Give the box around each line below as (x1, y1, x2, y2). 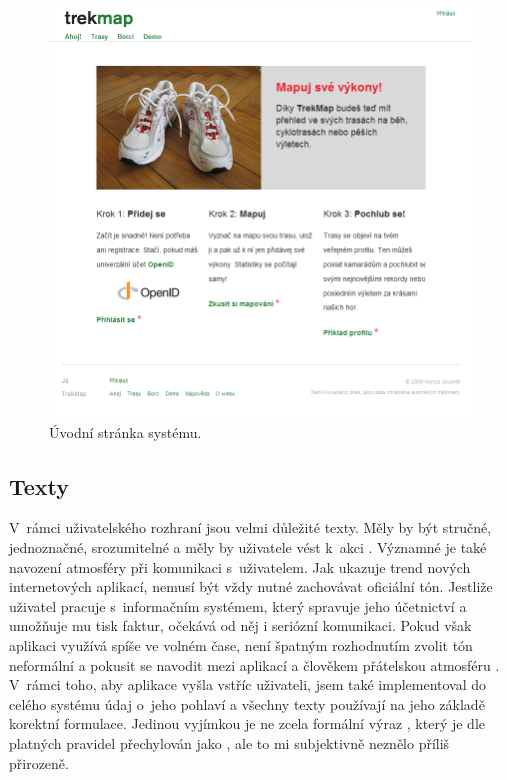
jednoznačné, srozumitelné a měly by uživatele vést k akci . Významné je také (9, 537, 487, 558)
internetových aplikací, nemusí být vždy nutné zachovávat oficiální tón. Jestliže (9, 576, 493, 597)
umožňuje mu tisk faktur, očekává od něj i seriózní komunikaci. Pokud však (9, 615, 472, 636)
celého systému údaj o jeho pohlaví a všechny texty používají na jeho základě (9, 693, 485, 714)
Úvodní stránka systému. (49, 421, 202, 442)
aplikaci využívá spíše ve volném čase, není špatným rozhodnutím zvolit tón (9, 634, 473, 655)
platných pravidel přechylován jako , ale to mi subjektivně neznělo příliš (9, 732, 450, 753)
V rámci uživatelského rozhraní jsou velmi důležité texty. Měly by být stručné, (9, 517, 492, 538)
